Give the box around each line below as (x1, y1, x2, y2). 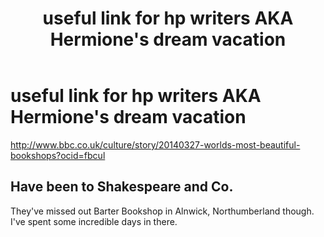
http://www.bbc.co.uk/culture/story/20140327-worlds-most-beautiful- (10, 138, 301, 151)
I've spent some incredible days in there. (10, 215, 178, 227)
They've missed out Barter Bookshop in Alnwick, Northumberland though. (10, 205, 315, 217)
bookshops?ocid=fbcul (10, 149, 106, 161)
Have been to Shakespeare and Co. (10, 178, 234, 196)
